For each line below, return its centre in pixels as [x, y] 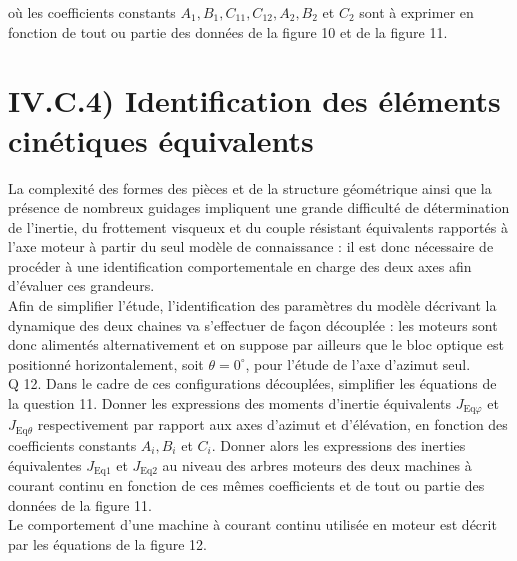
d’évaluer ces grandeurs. [81, 285]
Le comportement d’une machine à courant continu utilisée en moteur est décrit [252, 524]
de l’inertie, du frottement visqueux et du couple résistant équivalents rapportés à [258, 226]
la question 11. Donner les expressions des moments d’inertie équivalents [230, 403]
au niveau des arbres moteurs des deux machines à [317, 464]
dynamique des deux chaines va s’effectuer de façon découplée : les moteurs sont [253, 324]
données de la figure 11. [80, 504]
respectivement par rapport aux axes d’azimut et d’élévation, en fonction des [272, 424]
